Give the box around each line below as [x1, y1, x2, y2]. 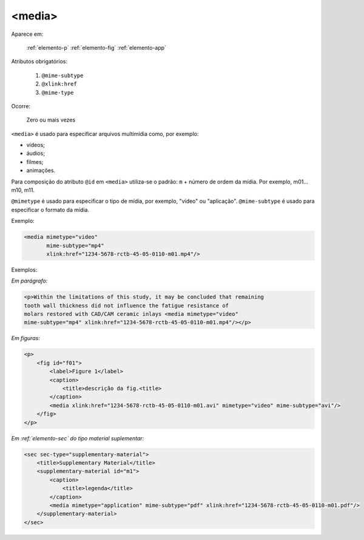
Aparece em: [11, 30, 44, 38]
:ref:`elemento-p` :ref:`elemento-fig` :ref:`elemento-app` [26, 44, 167, 51]
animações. [26, 167, 56, 174]
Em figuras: [11, 335, 41, 342]
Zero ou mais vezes [26, 116, 76, 124]
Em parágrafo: [11, 277, 48, 285]
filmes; [26, 158, 44, 165]
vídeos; [26, 142, 45, 149]
